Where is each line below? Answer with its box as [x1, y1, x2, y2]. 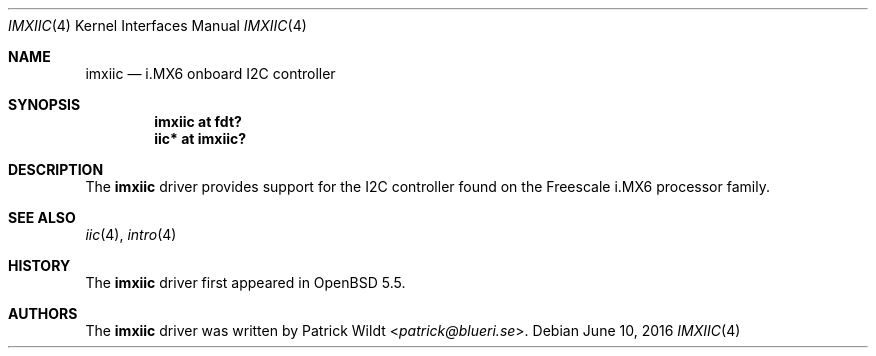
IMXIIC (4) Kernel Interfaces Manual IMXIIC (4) [8, 17, 307, 34]
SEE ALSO [8, 209, 76, 226]
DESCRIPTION [8, 161, 104, 178]
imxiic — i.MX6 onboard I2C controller [85, 65, 336, 82]
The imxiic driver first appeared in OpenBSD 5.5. [85, 274, 406, 291]
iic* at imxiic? [154, 130, 247, 147]
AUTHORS [8, 305, 78, 322]
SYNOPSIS [8, 96, 81, 113]
